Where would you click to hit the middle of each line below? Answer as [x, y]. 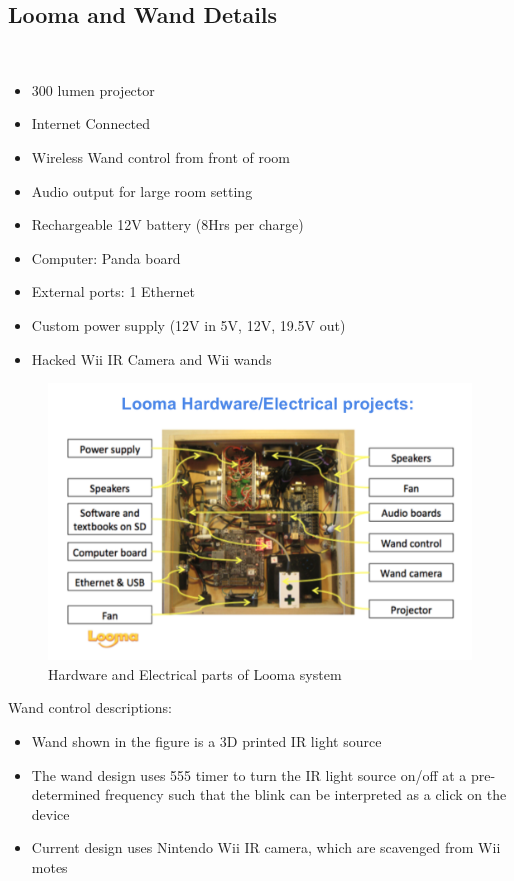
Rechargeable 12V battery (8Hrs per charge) [167, 224]
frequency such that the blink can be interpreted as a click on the [305, 794]
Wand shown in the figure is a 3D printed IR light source [206, 740]
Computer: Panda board [106, 257]
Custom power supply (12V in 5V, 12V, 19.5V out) [188, 324]
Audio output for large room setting [142, 190]
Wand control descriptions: [90, 707]
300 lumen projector [93, 89]
